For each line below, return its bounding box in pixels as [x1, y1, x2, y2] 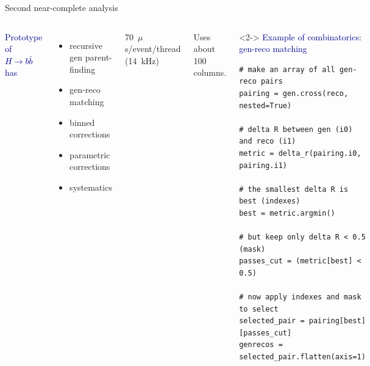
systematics [69, 180, 112, 193]
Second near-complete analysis [5, 1, 118, 13]
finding [69, 62, 96, 75]
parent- [85, 51, 112, 64]
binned [69, 115, 95, 128]
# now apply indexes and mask [239, 293, 361, 302]
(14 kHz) [124, 54, 159, 67]
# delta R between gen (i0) [239, 125, 353, 134]
